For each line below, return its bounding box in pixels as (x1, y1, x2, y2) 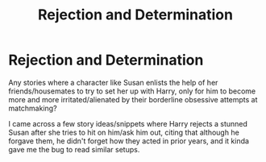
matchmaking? (8, 103, 58, 113)
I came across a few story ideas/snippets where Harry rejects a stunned (8, 118, 248, 128)
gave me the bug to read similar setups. (8, 144, 140, 154)
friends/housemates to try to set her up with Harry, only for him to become (8, 86, 256, 96)
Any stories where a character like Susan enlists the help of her (8, 77, 218, 87)
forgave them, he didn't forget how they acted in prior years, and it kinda (8, 135, 250, 146)
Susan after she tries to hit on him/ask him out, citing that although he (8, 127, 239, 137)
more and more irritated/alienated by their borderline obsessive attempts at (8, 94, 258, 104)
